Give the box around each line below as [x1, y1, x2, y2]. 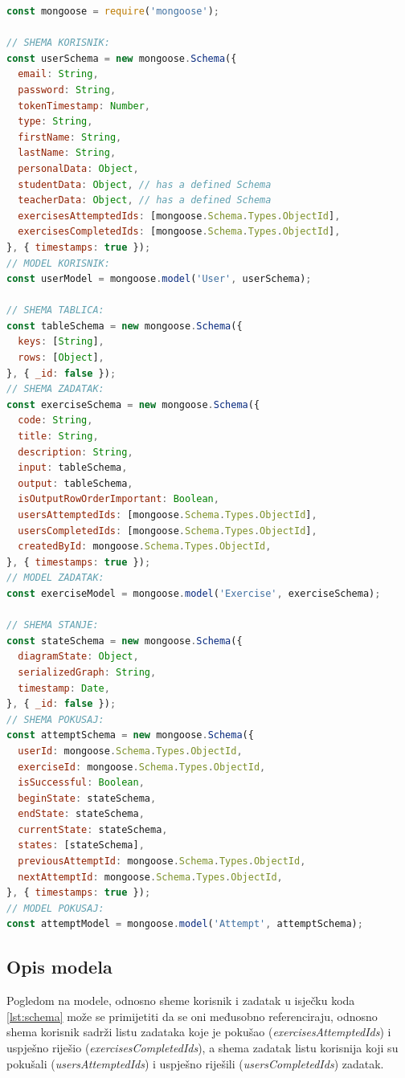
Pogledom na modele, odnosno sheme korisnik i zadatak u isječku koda [6, 992, 355, 1009]
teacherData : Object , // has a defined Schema [18, 194, 272, 206]
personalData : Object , [18, 162, 139, 174]
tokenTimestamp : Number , [18, 100, 151, 112]
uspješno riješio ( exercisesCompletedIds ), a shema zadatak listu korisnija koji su [6, 1039, 399, 1056]
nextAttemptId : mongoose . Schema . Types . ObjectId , [18, 871, 283, 883]
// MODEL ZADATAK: [6, 572, 104, 584]
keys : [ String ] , [18, 336, 104, 348]
